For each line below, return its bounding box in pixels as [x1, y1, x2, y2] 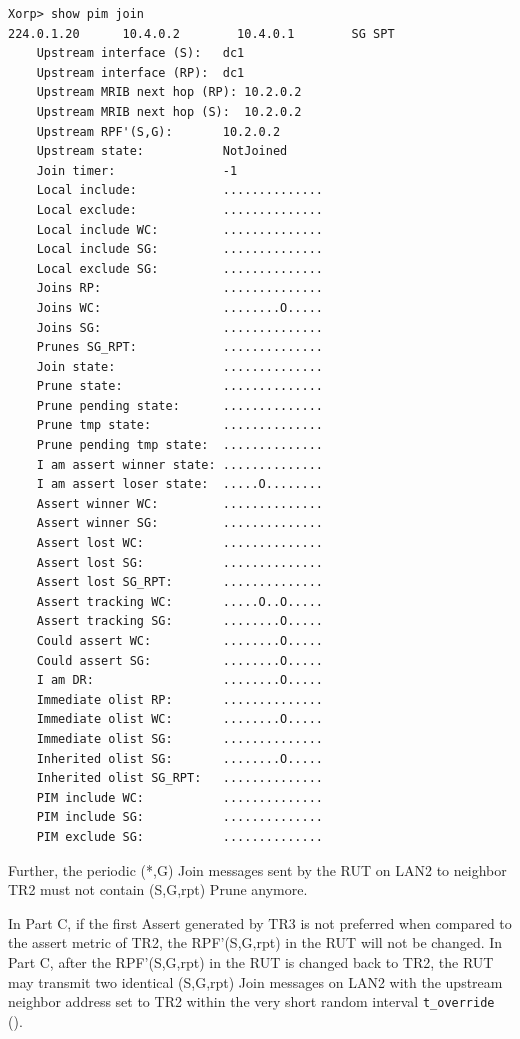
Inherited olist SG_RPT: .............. [36, 771, 323, 786]
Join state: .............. [36, 359, 323, 374]
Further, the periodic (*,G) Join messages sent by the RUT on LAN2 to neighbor [8, 859, 507, 880]
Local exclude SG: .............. [36, 261, 323, 276]
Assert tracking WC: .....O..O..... [36, 594, 323, 609]
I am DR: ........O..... [36, 673, 323, 688]
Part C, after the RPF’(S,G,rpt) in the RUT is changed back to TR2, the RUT [8, 951, 494, 972]
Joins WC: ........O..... [36, 300, 323, 315]
